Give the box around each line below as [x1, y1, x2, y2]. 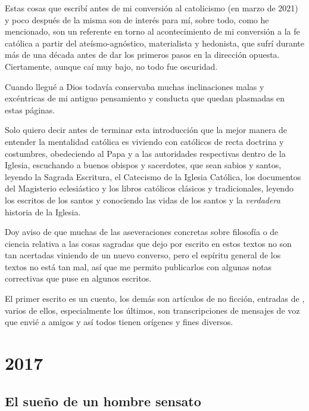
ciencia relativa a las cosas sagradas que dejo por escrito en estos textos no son [5, 237, 292, 249]
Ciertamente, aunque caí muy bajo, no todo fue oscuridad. [5, 60, 218, 72]
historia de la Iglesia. [5, 205, 81, 218]
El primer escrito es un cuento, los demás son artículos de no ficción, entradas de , [5, 292, 305, 305]
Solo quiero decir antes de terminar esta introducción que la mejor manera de [5, 123, 288, 136]
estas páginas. [5, 103, 55, 116]
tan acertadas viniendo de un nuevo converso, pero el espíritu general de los [5, 249, 281, 261]
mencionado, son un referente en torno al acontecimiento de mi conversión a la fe [5, 25, 300, 38]
